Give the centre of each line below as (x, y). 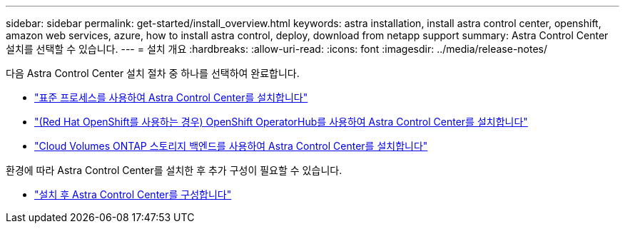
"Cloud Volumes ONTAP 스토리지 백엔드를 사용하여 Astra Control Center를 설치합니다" (231, 146)
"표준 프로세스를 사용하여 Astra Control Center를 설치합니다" (171, 97)
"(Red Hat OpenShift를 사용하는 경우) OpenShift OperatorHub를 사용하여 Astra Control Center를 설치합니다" (281, 122)
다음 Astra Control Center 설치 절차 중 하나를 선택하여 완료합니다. (153, 73)
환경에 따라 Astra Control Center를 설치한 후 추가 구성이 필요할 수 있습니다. (174, 170)
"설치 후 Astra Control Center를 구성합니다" (133, 194)
